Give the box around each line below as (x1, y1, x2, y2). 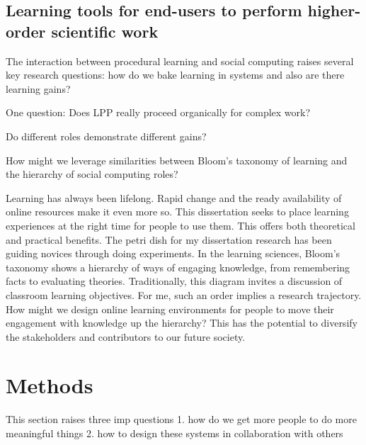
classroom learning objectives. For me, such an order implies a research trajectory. (6, 287, 362, 302)
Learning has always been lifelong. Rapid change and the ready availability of (6, 190, 342, 205)
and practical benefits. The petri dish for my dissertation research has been (6, 232, 332, 247)
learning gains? (6, 81, 71, 96)
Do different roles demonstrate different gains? (6, 128, 207, 143)
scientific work (51, 20, 159, 42)
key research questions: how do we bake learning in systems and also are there (6, 67, 345, 82)
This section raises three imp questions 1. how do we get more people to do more (6, 412, 357, 427)
